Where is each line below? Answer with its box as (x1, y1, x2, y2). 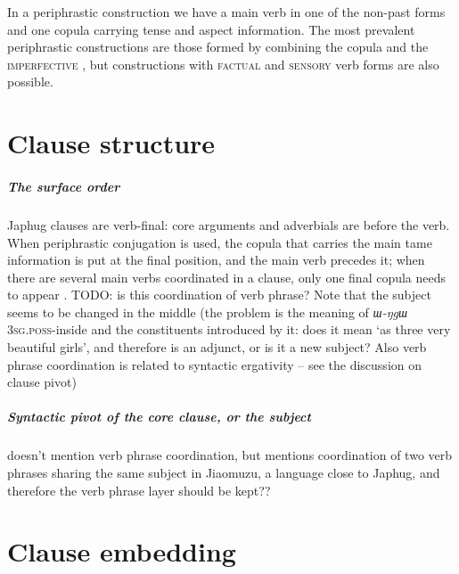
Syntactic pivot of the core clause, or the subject (7, 407, 311, 426)
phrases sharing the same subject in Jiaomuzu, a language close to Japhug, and (7, 463, 440, 481)
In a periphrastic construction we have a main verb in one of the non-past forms (7, 3, 446, 20)
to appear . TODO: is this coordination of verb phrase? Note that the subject (7, 285, 431, 304)
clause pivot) (7, 373, 77, 391)
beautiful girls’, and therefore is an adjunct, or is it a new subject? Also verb (7, 338, 427, 357)
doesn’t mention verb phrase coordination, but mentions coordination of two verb (7, 446, 453, 464)
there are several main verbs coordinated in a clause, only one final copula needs (7, 267, 447, 286)
